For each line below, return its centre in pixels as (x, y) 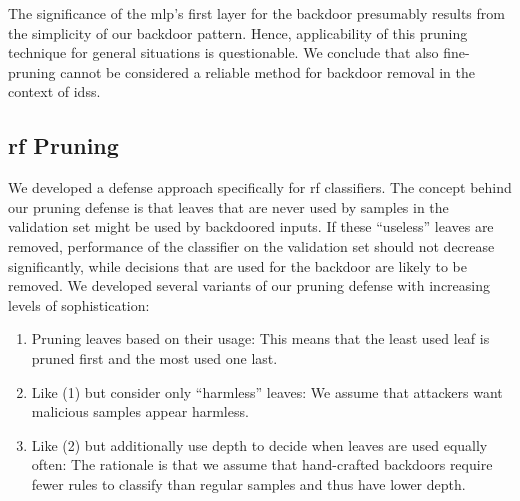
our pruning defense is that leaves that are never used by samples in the (228, 206)
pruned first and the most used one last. (154, 357)
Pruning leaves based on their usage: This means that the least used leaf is (260, 338)
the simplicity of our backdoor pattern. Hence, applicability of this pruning (238, 32)
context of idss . (54, 91)
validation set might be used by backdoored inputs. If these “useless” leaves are (251, 226)
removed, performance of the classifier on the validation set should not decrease (251, 245)
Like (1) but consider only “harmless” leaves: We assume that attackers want (267, 391)
